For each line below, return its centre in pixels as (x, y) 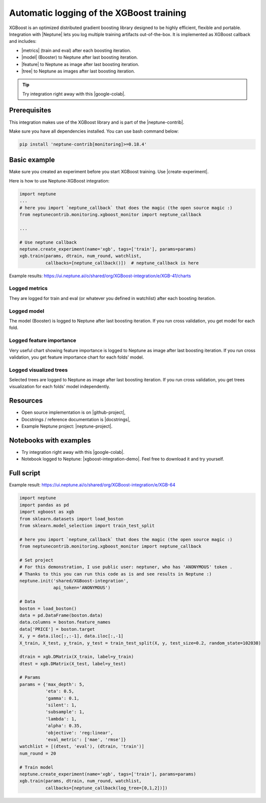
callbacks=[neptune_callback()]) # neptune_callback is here (122, 263)
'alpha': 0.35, (64, 726)
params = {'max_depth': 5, (52, 684)
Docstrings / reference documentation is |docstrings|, (76, 419)
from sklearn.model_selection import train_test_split (87, 526)
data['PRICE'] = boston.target (57, 629)
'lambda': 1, (61, 719)
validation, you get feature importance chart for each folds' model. (77, 357)
